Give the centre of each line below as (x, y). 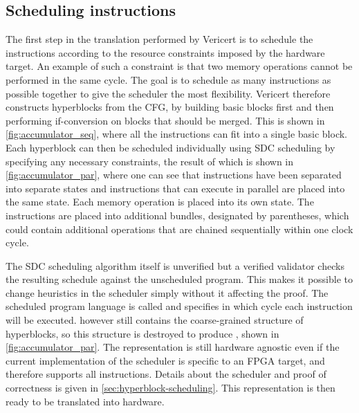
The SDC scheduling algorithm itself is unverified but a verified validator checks (175, 265)
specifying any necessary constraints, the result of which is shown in (150, 161)
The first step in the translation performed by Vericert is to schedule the (159, 39)
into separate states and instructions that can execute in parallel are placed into (175, 188)
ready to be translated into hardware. (85, 401)
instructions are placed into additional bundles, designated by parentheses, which (177, 215)
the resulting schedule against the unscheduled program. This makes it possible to (179, 279)
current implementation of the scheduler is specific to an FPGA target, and (165, 360)
